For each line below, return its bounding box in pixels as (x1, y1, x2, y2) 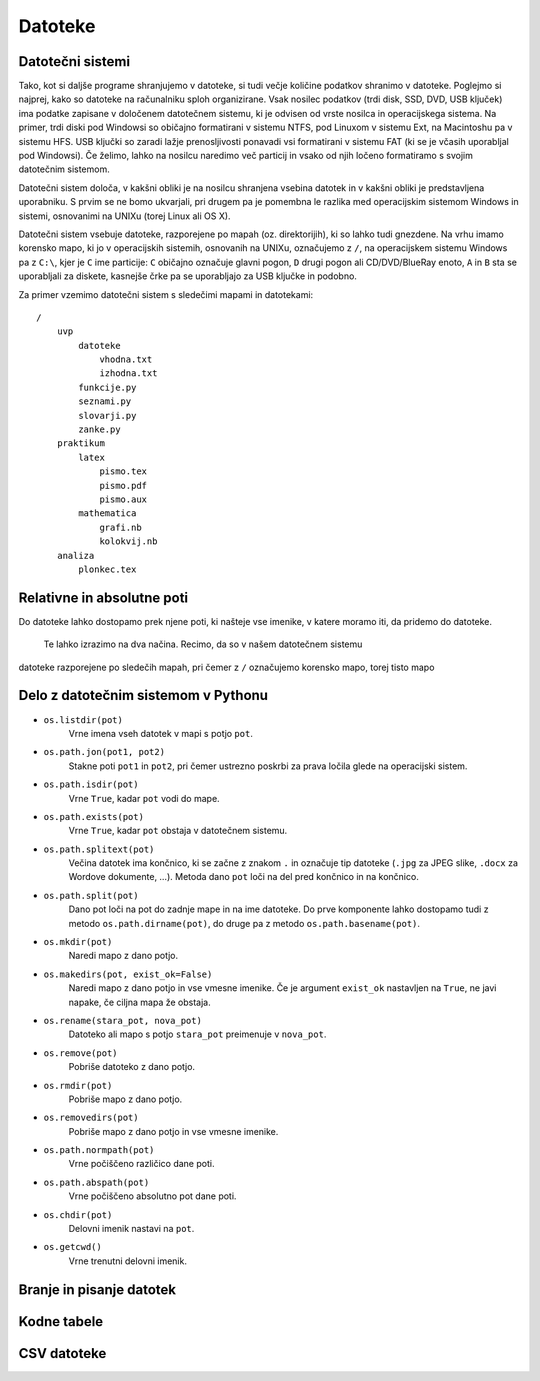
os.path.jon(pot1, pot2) (43, 746, 165, 758)
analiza (56, 550, 95, 561)
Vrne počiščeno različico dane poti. (68, 1158, 215, 1170)
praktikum (56, 438, 105, 449)
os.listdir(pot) (43, 714, 124, 725)
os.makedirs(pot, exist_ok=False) (43, 968, 213, 980)
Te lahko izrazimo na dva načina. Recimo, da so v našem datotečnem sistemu (43, 638, 363, 650)
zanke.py (78, 424, 121, 435)
